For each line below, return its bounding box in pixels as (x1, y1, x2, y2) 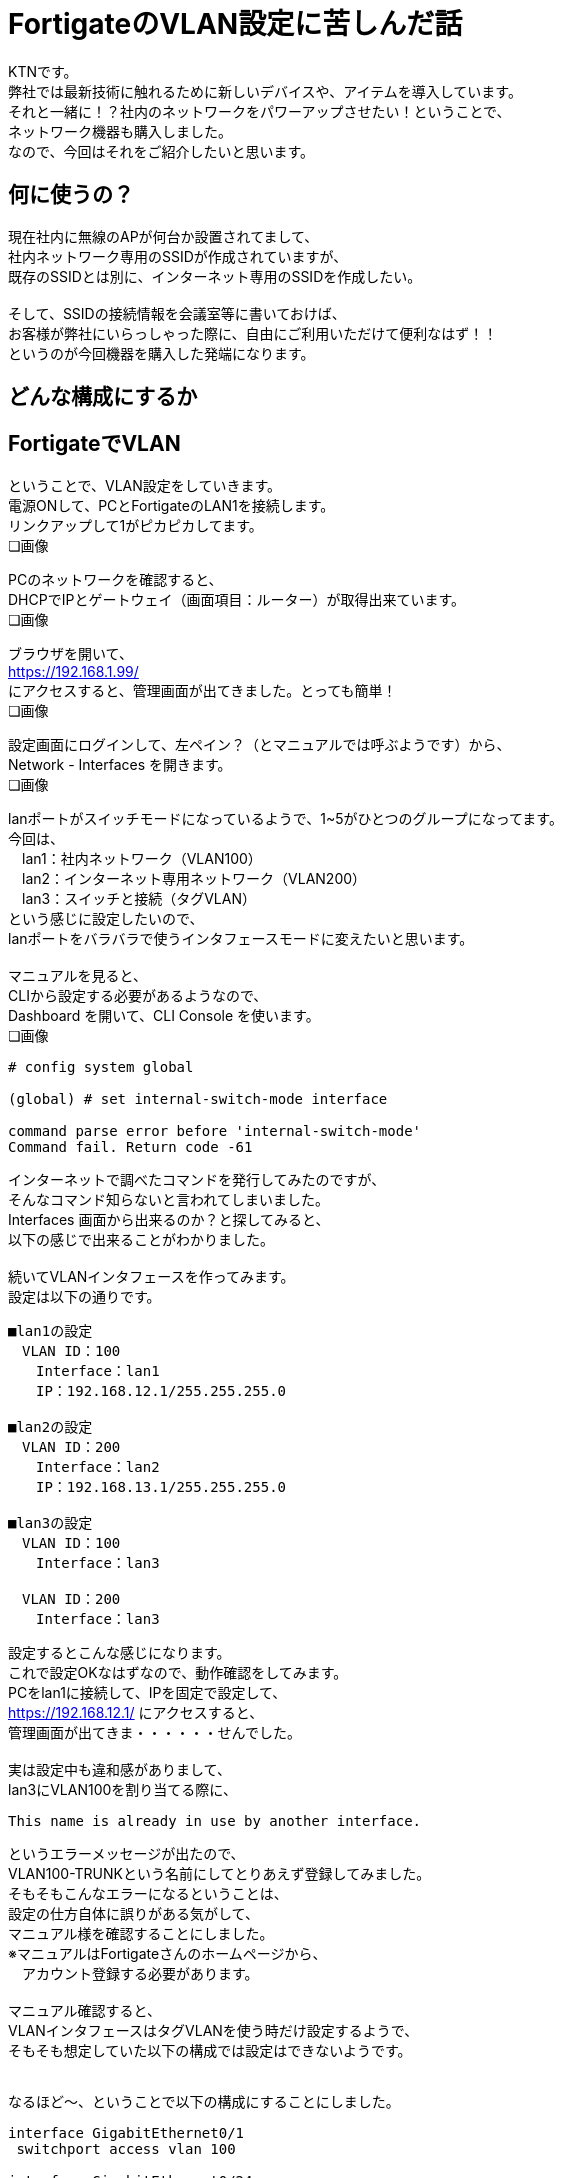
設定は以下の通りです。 (8, 1287, 161, 1305)
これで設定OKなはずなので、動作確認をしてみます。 (8, 1663, 348, 1681)
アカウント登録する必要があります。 (21, 1964, 259, 1982)
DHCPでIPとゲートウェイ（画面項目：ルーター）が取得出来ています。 (8, 590, 465, 608)
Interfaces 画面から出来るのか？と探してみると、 (8, 1210, 330, 1228)
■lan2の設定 (8, 1418, 93, 1435)
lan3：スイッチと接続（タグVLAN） (21, 889, 256, 907)
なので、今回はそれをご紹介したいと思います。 (8, 142, 315, 160)
